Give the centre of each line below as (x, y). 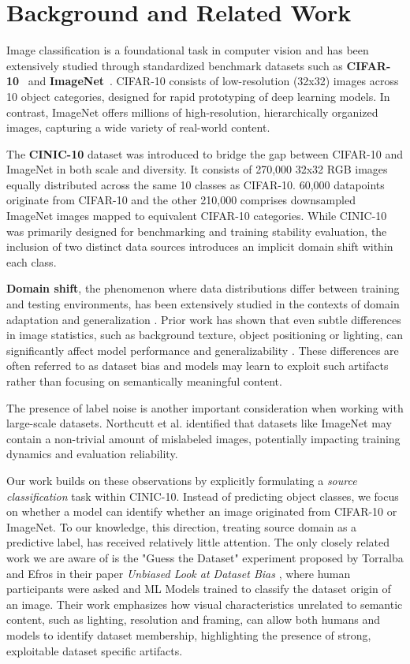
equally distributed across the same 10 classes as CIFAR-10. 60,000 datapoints (196, 184)
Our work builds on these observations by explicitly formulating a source (182, 480)
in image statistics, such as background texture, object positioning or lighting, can (205, 335)
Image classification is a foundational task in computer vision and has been (188, 50)
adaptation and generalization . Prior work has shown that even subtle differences (204, 319)
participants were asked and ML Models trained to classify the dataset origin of (199, 589)
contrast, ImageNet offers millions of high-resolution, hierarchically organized (192, 112)
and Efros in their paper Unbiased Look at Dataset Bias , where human (179, 573)
